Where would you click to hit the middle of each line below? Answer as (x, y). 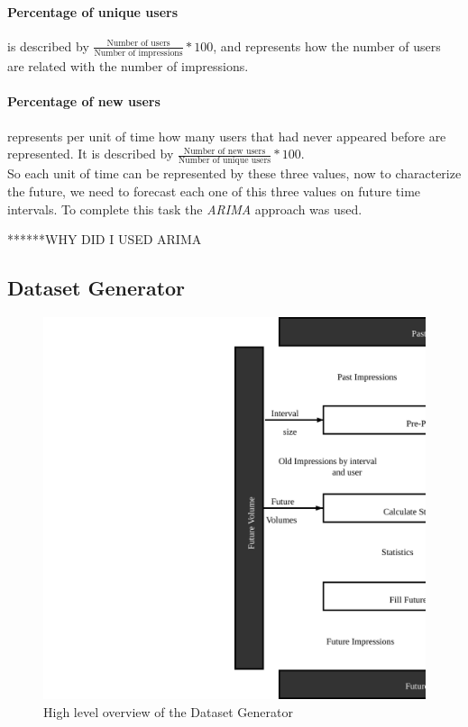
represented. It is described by (91, 154)
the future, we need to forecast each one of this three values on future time (214, 191)
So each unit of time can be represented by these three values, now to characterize (234, 173)
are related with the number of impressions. (128, 66)
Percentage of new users (84, 101)
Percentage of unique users (93, 11)
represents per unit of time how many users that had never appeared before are (227, 136)
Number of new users (225, 151)
